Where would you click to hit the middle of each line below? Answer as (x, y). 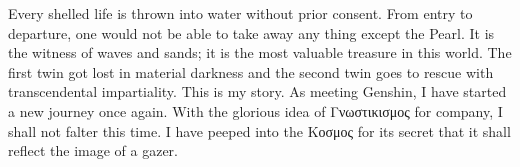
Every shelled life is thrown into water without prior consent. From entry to (240, 13)
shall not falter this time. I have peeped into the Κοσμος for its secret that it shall (259, 130)
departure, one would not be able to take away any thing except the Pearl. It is (251, 32)
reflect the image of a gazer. (93, 150)
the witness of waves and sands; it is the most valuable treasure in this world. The (260, 52)
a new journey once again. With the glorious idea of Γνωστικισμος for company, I (255, 110)
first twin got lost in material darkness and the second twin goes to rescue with (251, 71)
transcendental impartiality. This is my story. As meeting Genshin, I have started (257, 91)
